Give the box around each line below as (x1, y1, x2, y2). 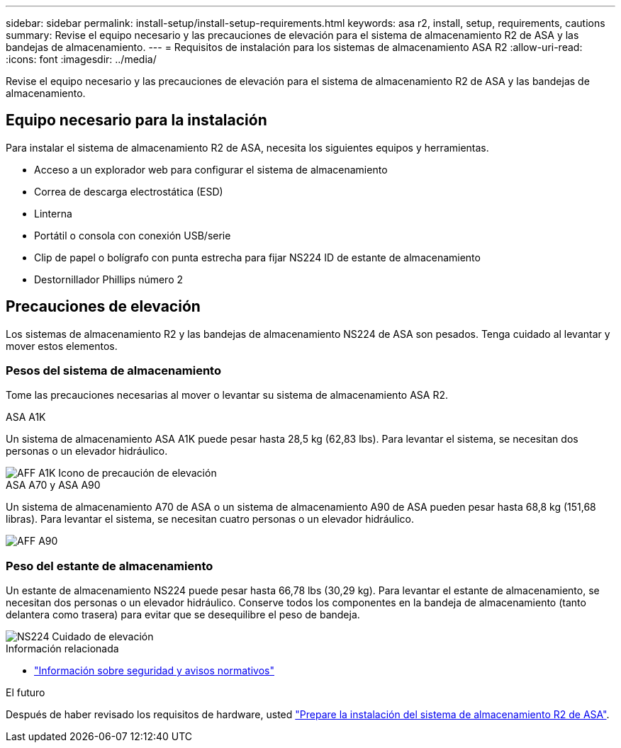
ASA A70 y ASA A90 (6, 479, 101, 492)
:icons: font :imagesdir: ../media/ (6, 53, 157, 65)
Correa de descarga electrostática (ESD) (34, 185, 223, 198)
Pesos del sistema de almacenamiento (6, 363, 221, 378)
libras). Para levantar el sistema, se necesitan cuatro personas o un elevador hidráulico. (6, 513, 414, 526)
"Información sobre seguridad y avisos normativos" (34, 664, 274, 677)
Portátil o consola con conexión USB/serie (34, 229, 231, 242)
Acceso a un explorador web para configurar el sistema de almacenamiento (34, 163, 388, 176)
